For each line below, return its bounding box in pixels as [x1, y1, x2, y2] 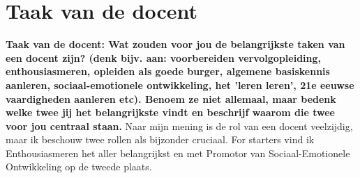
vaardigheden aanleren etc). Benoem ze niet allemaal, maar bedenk [6, 91, 336, 106]
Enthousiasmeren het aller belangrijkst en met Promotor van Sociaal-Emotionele [6, 145, 350, 160]
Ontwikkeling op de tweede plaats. [6, 159, 152, 174]
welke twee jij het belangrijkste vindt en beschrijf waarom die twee [6, 105, 335, 120]
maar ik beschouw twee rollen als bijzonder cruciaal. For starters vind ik [6, 132, 315, 147]
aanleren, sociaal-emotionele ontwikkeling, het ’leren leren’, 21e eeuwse [6, 77, 354, 92]
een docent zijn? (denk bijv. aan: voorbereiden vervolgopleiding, [6, 50, 322, 65]
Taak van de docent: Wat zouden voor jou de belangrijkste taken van [6, 37, 345, 51]
